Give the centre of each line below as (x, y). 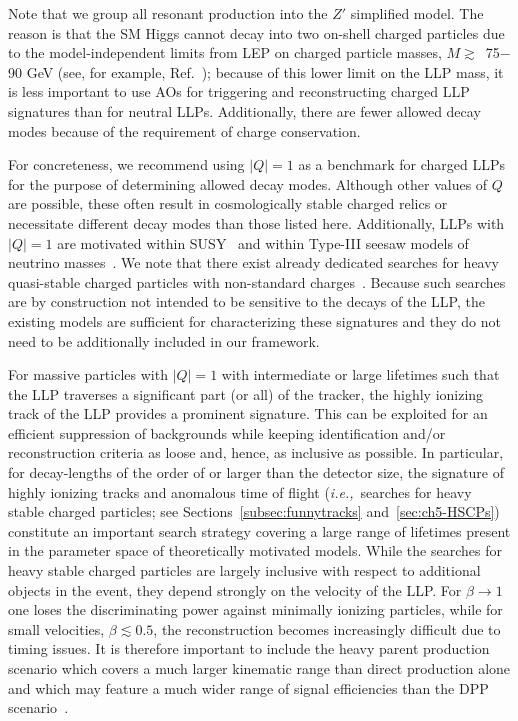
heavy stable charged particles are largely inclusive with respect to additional (244, 570)
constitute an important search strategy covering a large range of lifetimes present (259, 530)
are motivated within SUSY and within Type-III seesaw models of (263, 242)
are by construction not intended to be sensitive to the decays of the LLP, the (246, 301)
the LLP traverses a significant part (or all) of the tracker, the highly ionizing (246, 393)
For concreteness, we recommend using (126, 164)
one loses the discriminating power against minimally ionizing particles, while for (255, 609)
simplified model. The (417, 13)
